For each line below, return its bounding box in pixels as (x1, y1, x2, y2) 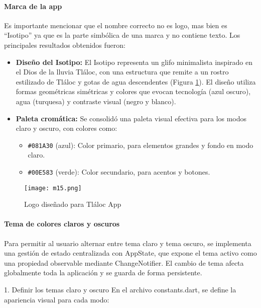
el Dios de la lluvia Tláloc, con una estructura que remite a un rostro (16, 66, 229, 77)
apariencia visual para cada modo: (4, 294, 109, 304)
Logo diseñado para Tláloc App (24, 199, 121, 209)
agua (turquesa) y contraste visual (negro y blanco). (16, 96, 176, 106)
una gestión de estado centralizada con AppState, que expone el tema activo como (4, 248, 257, 258)
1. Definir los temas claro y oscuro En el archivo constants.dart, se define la (4, 284, 236, 295)
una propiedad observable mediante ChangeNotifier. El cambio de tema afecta (4, 257, 244, 268)
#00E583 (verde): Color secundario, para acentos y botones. (28, 166, 210, 177)
